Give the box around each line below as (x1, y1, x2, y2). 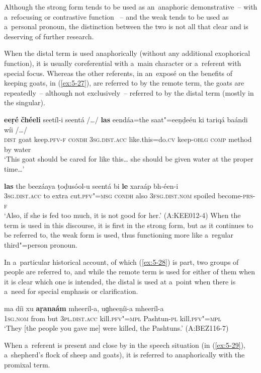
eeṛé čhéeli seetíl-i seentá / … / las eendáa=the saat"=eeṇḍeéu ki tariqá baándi (4, 114, 248, 124)
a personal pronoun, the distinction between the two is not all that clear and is (4, 21, 248, 32)
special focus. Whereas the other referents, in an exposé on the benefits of (4, 67, 233, 78)
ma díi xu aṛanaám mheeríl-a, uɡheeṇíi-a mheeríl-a (4, 303, 164, 314)
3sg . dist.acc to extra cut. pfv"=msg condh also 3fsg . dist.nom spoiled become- (4, 190, 243, 201)
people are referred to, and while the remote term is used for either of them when (4, 266, 255, 277)
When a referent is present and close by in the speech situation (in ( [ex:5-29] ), (4, 339, 246, 350)
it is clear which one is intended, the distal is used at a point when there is (4, 276, 236, 286)
